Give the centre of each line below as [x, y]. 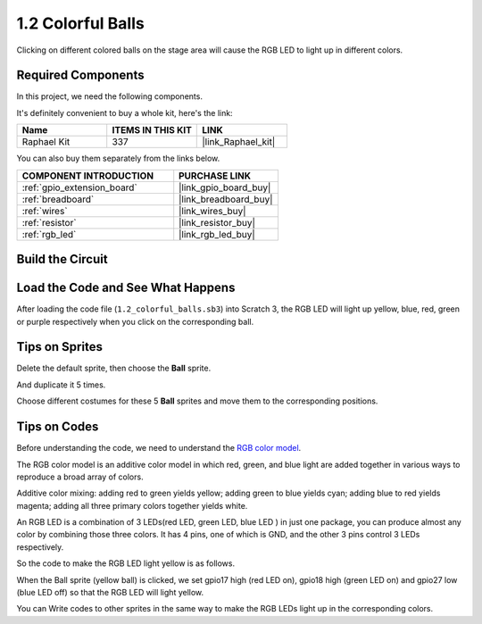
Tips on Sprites [59, 347]
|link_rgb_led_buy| [217, 234]
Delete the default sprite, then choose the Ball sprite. [114, 368]
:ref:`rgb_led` [49, 234]
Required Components [80, 75]
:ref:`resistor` [49, 222]
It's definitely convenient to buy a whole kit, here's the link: [125, 112]
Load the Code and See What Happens [126, 288]
